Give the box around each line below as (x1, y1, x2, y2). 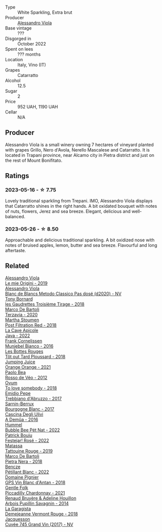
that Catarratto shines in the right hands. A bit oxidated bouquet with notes (5, 203, 157, 209)
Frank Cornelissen (5, 338, 42, 343)
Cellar (5, 109, 17, 115)
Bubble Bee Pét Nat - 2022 (5, 427, 60, 433)
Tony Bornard (5, 296, 33, 302)
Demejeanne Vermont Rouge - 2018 (5, 511, 78, 517)
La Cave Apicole (5, 327, 39, 333)
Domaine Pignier (5, 474, 39, 480)
